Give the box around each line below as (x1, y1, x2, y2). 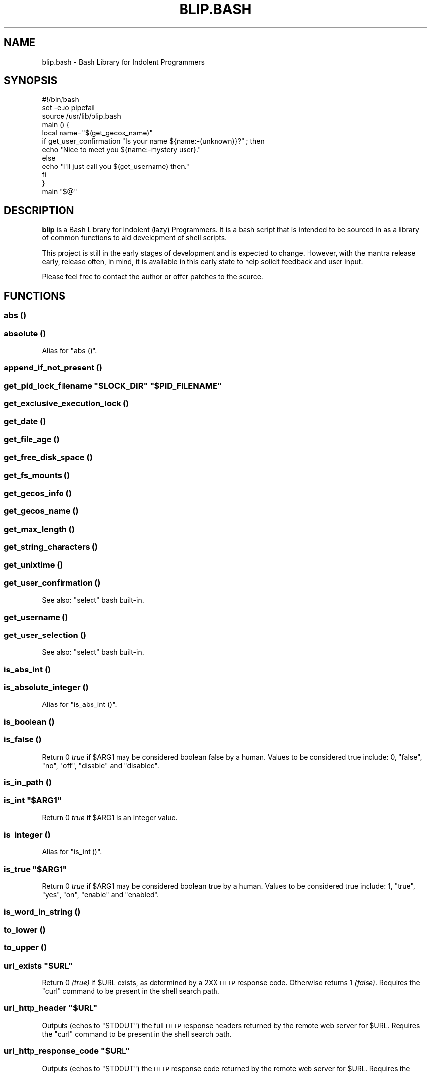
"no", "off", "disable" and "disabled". (42, 761, 159, 770)
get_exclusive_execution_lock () (4, 399, 129, 408)
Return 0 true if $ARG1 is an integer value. (42, 813, 178, 822)
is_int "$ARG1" (4, 795, 62, 805)
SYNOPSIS (4, 74, 58, 87)
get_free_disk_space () (4, 452, 92, 463)
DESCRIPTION (4, 204, 74, 217)
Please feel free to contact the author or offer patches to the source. (42, 272, 263, 281)
